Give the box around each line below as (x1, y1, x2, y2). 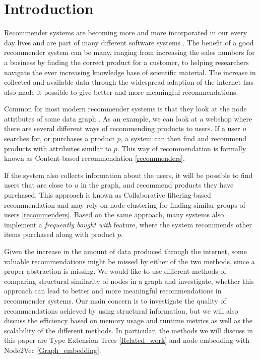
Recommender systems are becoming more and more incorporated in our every (4, 27, 247, 38)
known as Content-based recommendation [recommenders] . (4, 153, 185, 163)
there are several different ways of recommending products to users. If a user (4, 123, 240, 134)
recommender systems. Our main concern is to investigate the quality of (4, 295, 226, 306)
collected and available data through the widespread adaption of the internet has (4, 77, 253, 87)
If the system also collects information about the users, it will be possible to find (4, 169, 253, 180)
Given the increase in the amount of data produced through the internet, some (4, 246, 247, 256)
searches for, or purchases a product (4, 133, 115, 144)
